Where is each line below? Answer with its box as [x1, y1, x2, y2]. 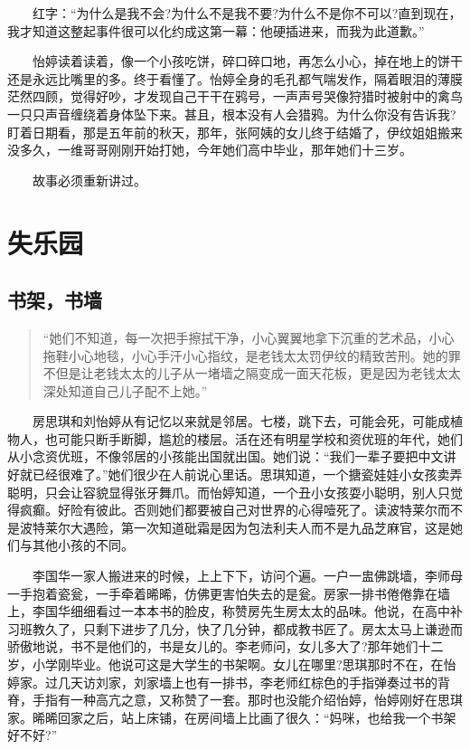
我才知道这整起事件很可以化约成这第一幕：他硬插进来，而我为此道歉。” [7, 21, 425, 40]
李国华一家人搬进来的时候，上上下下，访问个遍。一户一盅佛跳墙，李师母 [32, 566, 463, 585]
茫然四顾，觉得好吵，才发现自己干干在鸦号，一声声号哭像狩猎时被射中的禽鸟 [7, 87, 463, 106]
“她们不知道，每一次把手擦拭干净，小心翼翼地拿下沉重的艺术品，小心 [42, 327, 455, 346]
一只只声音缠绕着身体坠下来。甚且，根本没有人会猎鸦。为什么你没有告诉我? [7, 104, 456, 123]
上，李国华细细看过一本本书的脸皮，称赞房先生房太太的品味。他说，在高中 [7, 602, 450, 621]
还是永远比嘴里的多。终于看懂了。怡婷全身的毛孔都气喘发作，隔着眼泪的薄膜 [7, 69, 463, 88]
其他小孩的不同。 [32, 536, 134, 555]
